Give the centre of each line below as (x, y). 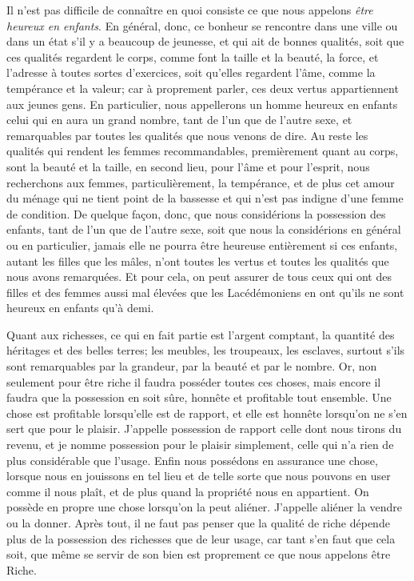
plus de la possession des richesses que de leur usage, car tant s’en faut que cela (201, 538)
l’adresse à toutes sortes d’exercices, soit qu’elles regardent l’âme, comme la (191, 72)
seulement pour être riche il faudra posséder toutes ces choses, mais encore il (194, 381)
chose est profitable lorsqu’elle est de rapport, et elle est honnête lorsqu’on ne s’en (207, 413)
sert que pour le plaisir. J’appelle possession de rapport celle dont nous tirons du (204, 429)
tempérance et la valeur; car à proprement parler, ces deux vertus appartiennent (203, 88)
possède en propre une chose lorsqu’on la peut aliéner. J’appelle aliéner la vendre (205, 507)
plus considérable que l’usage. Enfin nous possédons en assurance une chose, (192, 460)
